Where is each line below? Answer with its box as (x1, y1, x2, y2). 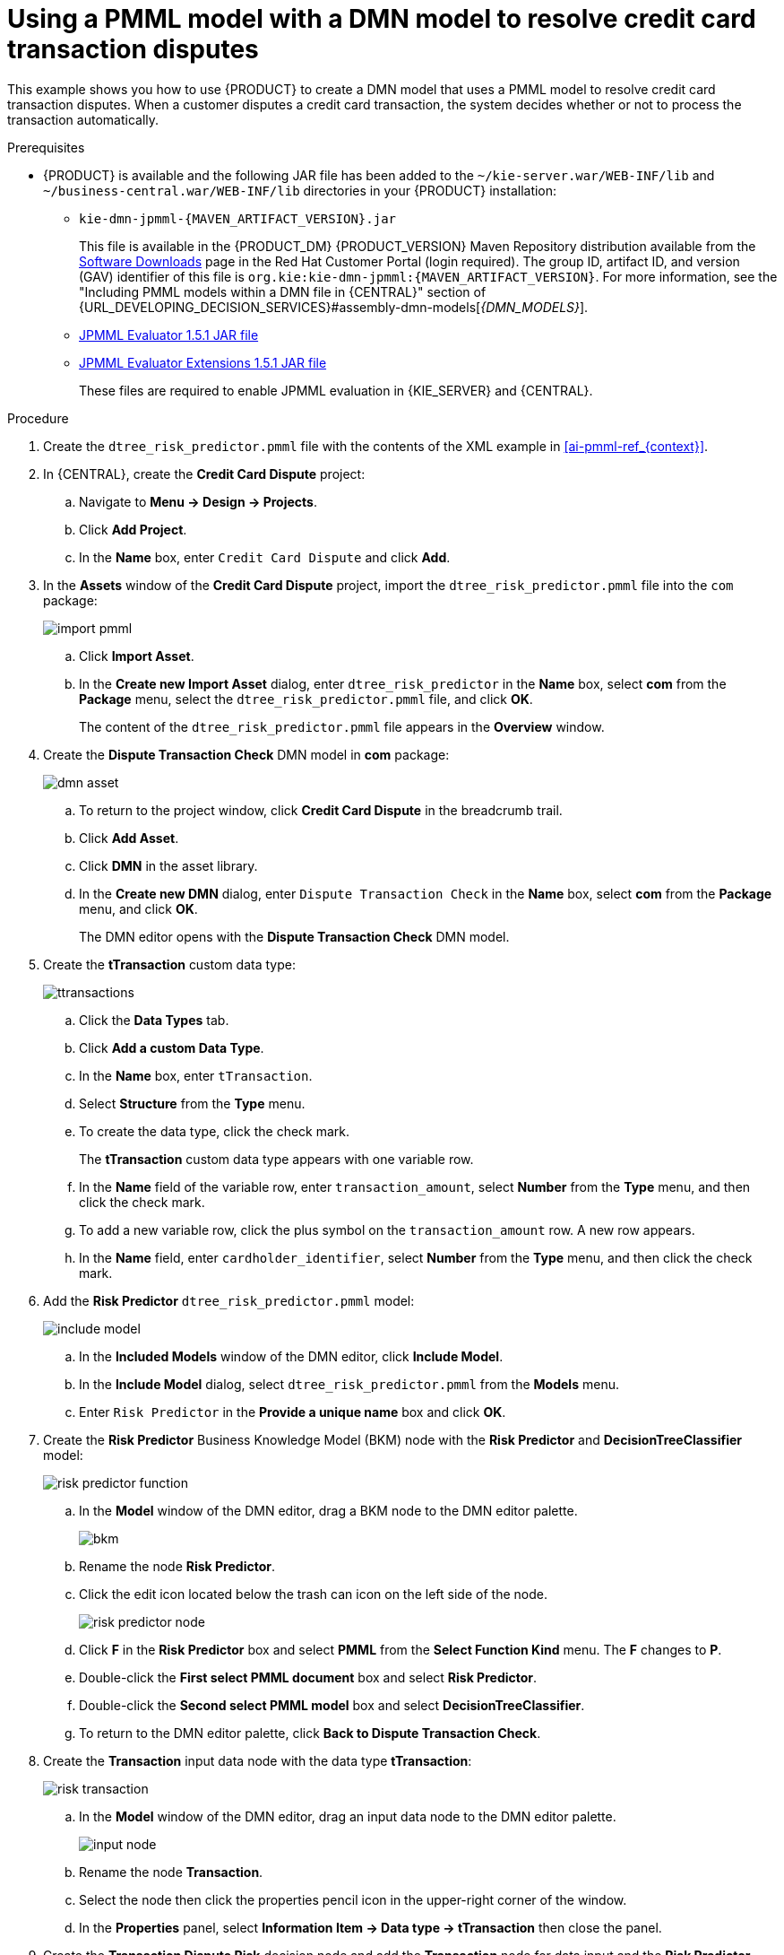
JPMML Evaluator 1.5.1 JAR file (79, 326, 259, 343)
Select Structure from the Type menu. (79, 1095, 306, 1111)
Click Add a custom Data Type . (79, 1039, 264, 1056)
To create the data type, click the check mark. (79, 1123, 350, 1139)
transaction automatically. (7, 111, 159, 127)
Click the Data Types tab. (79, 1012, 229, 1028)
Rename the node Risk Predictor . (79, 1558, 275, 1574)
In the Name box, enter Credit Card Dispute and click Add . (79, 549, 451, 565)
